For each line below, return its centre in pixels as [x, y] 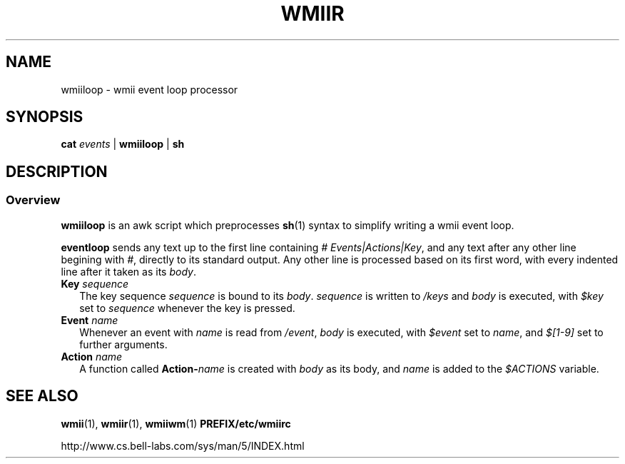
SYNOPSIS [45, 117]
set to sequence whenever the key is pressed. [187, 308]
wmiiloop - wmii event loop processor [149, 89]
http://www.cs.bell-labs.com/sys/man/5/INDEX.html [183, 445]
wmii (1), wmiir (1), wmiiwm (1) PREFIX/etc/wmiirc [176, 423]
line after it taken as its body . [128, 271]
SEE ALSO [42, 396]
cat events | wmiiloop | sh [123, 144]
